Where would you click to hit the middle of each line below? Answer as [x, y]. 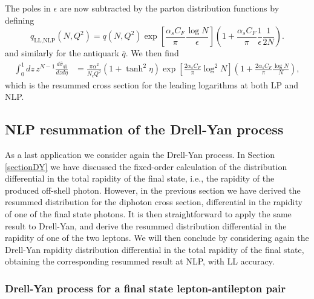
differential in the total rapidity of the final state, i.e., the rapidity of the [140, 178]
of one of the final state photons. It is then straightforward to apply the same [148, 214]
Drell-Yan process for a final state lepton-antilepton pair [146, 288]
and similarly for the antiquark [62, 53]
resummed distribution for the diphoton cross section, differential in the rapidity [154, 202]
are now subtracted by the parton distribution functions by [169, 8]
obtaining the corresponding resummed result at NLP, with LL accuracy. [140, 261]
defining [20, 20]
